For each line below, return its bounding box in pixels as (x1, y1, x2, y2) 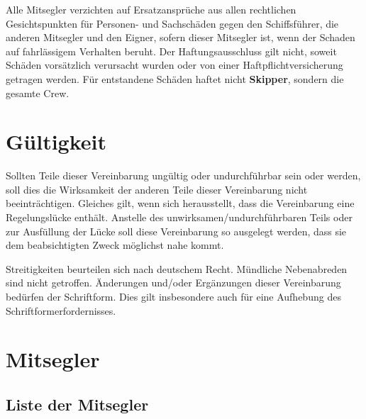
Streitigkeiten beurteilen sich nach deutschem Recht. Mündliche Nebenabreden (6, 261, 348, 276)
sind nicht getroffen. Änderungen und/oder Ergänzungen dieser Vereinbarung (6, 275, 341, 290)
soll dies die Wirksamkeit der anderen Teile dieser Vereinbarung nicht (6, 181, 308, 196)
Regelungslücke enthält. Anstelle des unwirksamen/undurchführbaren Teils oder (6, 210, 353, 225)
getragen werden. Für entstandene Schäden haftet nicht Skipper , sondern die (6, 71, 344, 86)
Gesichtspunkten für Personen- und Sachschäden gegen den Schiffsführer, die (6, 16, 339, 30)
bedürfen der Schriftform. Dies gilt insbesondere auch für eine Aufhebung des (6, 289, 341, 304)
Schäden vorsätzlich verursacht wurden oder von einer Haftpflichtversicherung (6, 57, 343, 72)
